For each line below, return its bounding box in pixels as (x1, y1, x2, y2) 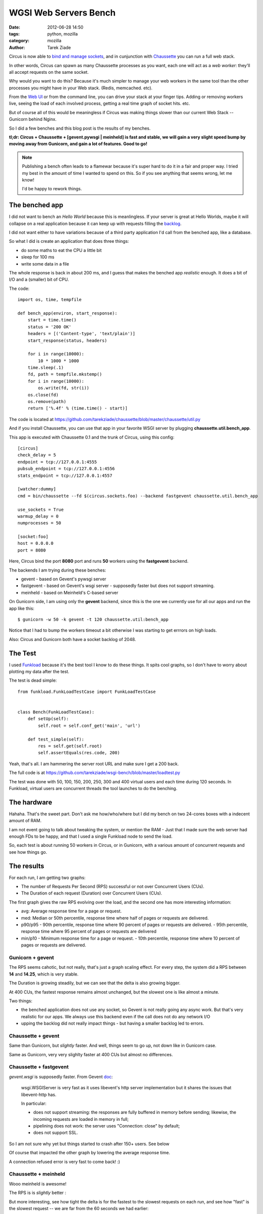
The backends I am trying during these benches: (9, 567, 106, 573)
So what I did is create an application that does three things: (9, 238, 129, 244)
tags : (9, 31, 20, 36)
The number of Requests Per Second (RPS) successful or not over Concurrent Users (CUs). (21, 884, 205, 890)
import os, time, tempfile (17, 297, 82, 303)
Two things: (9, 998, 33, 1004)
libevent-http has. (21, 1092, 57, 1097)
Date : (9, 24, 20, 30)
